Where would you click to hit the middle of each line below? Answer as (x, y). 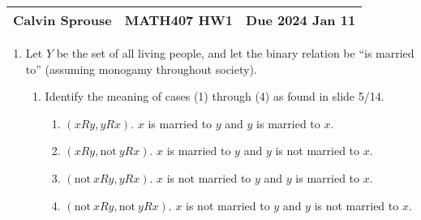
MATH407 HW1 (179, 20)
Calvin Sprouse (62, 20)
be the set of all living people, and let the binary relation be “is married (235, 53)
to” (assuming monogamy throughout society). (141, 69)
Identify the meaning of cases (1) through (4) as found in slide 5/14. (215, 96)
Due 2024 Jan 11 (301, 20)
